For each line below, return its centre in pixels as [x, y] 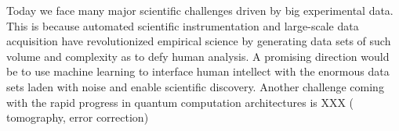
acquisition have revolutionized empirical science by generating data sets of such [199, 41]
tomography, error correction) [78, 117]
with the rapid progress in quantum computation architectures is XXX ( [180, 102]
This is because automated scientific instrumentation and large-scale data [183, 25]
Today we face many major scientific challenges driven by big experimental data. [200, 10]
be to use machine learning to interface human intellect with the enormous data [198, 71]
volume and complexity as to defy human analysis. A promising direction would [198, 56]
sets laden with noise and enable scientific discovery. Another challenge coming [195, 86]
